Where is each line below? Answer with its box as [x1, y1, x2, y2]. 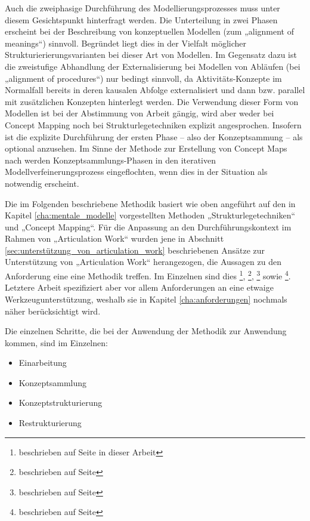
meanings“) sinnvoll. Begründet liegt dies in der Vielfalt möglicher [5, 36, 246, 49]
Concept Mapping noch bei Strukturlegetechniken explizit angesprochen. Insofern [5, 118, 302, 131]
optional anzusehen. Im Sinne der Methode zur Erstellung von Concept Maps [5, 142, 287, 155]
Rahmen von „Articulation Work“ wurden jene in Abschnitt [5, 232, 224, 245]
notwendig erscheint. [5, 177, 79, 189]
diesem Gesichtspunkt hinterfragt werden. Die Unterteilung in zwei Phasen [5, 13, 278, 26]
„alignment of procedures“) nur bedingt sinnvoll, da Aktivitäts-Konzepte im [5, 72, 282, 84]
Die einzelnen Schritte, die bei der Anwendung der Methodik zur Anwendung [5, 325, 287, 337]
